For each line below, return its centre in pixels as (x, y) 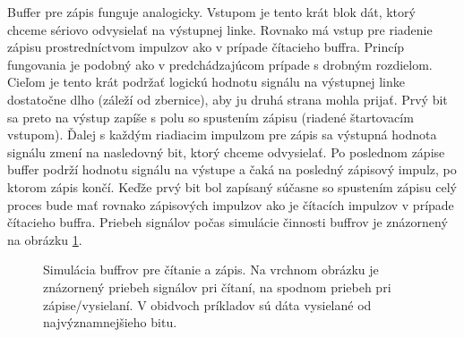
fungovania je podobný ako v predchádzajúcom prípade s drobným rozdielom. (220, 64)
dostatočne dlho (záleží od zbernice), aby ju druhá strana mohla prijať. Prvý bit (228, 99)
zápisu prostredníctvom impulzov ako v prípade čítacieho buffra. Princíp (206, 47)
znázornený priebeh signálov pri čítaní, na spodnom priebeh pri (217, 286)
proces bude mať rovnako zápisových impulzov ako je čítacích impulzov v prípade (231, 204)
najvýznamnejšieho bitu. (110, 322)
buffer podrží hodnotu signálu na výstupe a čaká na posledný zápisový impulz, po (232, 169)
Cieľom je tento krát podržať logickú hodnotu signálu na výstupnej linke (206, 82)
